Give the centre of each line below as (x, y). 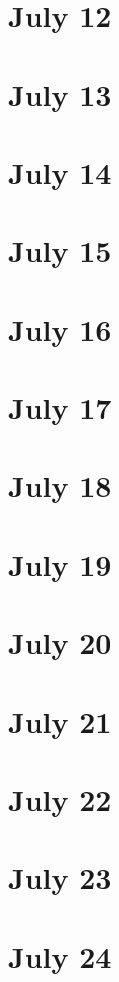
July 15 (60, 250)
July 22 (60, 798)
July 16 (60, 328)
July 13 (60, 93)
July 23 (60, 877)
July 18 (60, 485)
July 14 (60, 171)
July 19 (60, 563)
